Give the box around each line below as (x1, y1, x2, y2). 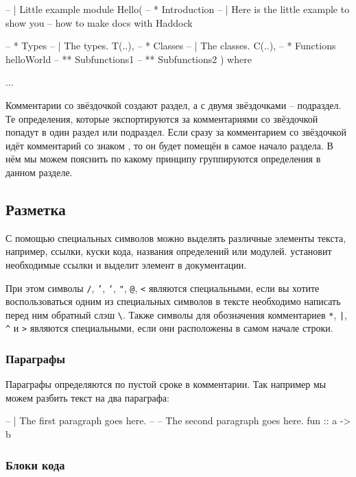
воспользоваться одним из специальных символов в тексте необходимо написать (5, 294, 341, 308)
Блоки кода (5, 456, 65, 473)
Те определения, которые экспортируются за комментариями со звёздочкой (5, 111, 318, 125)
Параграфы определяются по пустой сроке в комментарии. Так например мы (5, 377, 327, 391)
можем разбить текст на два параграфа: (5, 390, 169, 404)
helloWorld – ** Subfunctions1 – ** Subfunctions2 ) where (5, 51, 252, 66)
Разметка (5, 198, 66, 219)
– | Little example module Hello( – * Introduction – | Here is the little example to (5, 2, 350, 16)
